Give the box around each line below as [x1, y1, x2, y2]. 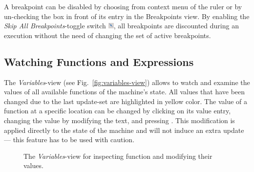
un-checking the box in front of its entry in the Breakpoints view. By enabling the [4, 11, 250, 21]
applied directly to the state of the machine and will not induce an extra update [4, 125, 244, 135]
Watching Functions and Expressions [4, 54, 194, 69]
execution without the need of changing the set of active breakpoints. [4, 30, 211, 40]
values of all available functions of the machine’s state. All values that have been [4, 86, 245, 97]
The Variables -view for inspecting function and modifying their [23, 150, 212, 161]
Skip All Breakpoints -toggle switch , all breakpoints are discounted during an [4, 21, 239, 31]
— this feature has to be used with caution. [4, 134, 135, 145]
